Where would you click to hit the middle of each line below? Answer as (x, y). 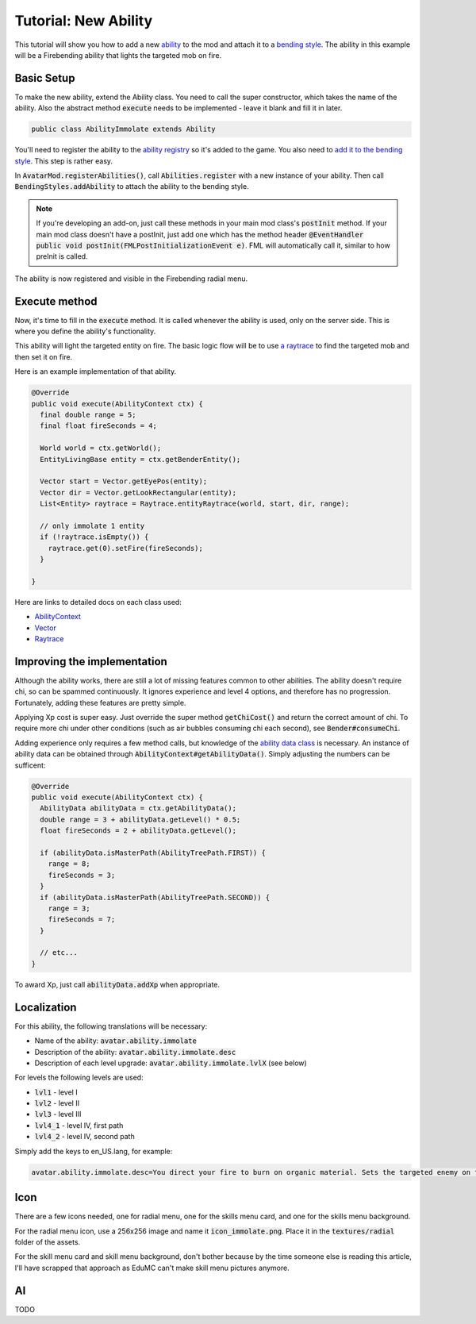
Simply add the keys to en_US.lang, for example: (94, 1151)
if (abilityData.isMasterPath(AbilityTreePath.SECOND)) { (155, 897)
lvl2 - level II (57, 1103)
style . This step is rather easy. (64, 161)
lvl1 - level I (56, 1092)
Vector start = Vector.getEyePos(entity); (124, 481)
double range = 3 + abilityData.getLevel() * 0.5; (140, 819)
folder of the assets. (48, 1241)
